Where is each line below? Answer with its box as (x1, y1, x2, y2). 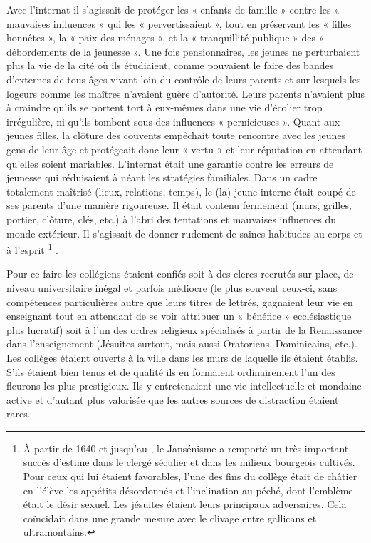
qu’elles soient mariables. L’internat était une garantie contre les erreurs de (6, 156, 334, 171)
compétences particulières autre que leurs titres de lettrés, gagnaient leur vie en (6, 294, 353, 309)
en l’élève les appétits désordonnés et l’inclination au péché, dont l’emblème (23, 482, 353, 497)
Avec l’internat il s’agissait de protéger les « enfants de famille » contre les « (6, 2, 340, 16)
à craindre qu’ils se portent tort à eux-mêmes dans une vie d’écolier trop (6, 100, 323, 115)
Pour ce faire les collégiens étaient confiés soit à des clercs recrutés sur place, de (6, 266, 354, 281)
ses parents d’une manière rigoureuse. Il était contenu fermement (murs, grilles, (6, 198, 352, 213)
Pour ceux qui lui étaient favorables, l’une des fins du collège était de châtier (23, 469, 357, 484)
